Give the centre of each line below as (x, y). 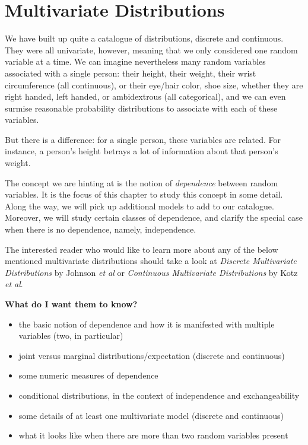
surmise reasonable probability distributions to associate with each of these (141, 108)
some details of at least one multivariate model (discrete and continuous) (151, 415)
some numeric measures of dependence (88, 375)
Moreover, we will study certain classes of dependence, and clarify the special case (154, 217)
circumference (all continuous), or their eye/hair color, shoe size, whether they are (154, 85)
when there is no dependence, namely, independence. (101, 229)
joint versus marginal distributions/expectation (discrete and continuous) (152, 355)
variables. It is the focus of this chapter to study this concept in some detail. (144, 194)
